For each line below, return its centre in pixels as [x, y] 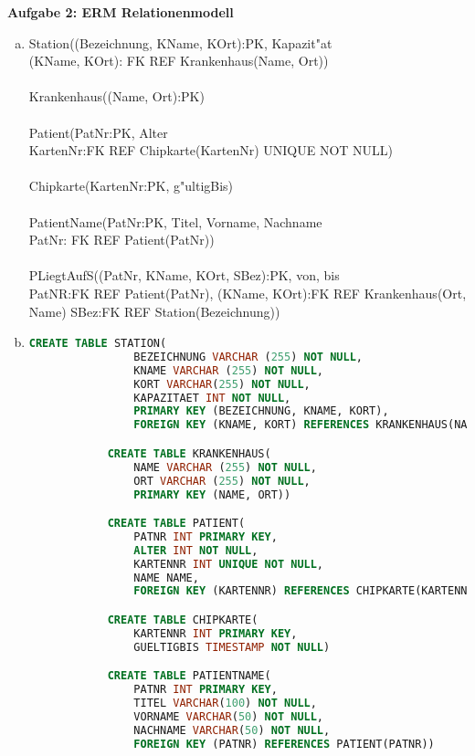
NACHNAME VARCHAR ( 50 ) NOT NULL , [232, 730]
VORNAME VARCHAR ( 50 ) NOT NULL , [229, 716]
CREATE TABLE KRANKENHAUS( [189, 453]
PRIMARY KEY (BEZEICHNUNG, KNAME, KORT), [261, 411]
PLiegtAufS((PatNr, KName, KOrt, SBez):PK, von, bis [184, 275]
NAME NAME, [166, 577]
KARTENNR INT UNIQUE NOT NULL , [229, 564]
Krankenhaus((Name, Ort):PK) [116, 96]
